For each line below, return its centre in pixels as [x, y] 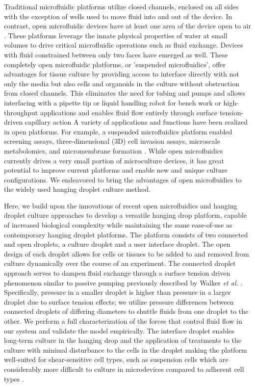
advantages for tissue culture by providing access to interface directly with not [122, 74]
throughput [21, 112]
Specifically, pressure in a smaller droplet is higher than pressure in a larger [117, 292]
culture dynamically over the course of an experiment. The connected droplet [120, 263]
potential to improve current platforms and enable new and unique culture [116, 170]
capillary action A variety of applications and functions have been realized [136, 122]
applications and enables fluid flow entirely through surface [129, 112]
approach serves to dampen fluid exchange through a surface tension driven [117, 273]
